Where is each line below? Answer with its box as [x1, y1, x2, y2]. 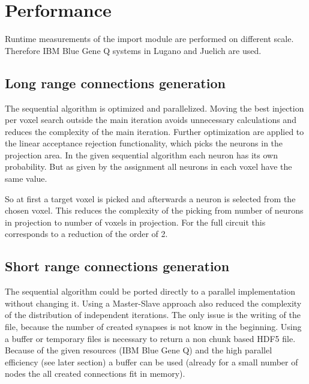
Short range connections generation [5, 257, 230, 275]
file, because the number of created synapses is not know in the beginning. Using [5, 320, 302, 333]
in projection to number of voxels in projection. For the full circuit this [5, 215, 266, 228]
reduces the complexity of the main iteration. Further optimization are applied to [5, 125, 304, 137]
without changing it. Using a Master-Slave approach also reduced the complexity [5, 296, 302, 309]
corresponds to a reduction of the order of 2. [5, 227, 168, 240]
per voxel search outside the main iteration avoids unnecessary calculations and [5, 113, 296, 126]
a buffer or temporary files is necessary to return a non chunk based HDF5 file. [5, 332, 296, 344]
